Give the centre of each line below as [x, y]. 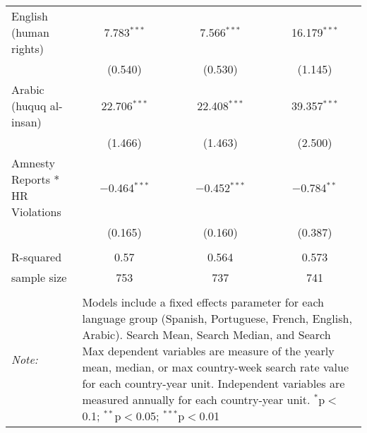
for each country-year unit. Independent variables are [213, 383]
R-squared [37, 257]
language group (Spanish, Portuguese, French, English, [217, 318]
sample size [39, 277]
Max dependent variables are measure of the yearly [208, 351]
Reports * [36, 179]
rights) [28, 48]
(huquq [29, 106]
